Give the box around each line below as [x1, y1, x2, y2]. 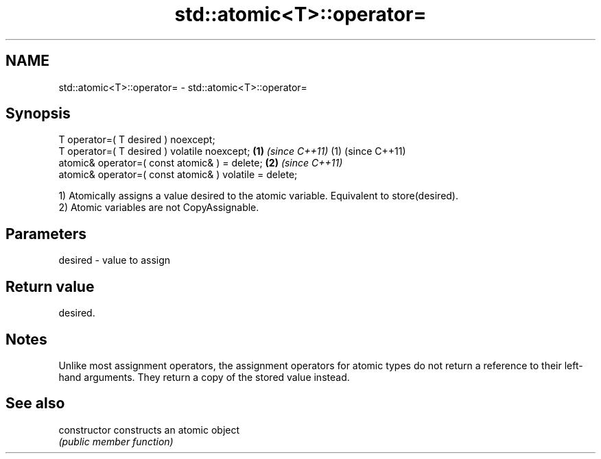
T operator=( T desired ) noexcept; [58, 134, 215, 146]
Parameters [5, 225, 86, 243]
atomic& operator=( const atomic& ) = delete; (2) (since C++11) [58, 157, 343, 169]
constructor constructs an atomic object [58, 423, 240, 436]
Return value [5, 277, 95, 295]
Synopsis [5, 105, 71, 123]
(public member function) [58, 435, 174, 447]
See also [5, 395, 65, 412]
